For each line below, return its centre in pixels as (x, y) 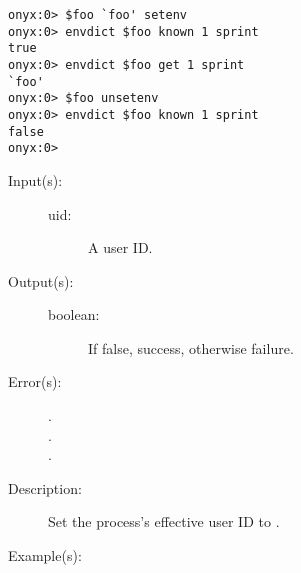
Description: (45, 487)
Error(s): (35, 381)
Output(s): (41, 280)
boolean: (74, 314)
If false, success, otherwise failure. (191, 347)
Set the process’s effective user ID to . (164, 521)
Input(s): (35, 179)
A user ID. (120, 247)
